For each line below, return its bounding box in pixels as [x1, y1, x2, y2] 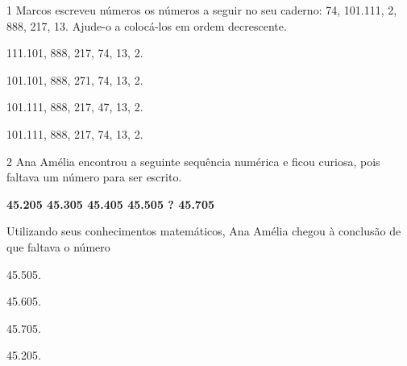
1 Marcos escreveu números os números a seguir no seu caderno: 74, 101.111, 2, [6, 2, 397, 18]
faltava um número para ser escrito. [6, 168, 182, 185]
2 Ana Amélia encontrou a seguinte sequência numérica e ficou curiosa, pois [6, 152, 380, 169]
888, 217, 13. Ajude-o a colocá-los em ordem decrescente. [6, 17, 287, 34]
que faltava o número [6, 238, 110, 255]
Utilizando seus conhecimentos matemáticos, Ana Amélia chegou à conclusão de [6, 223, 401, 239]
